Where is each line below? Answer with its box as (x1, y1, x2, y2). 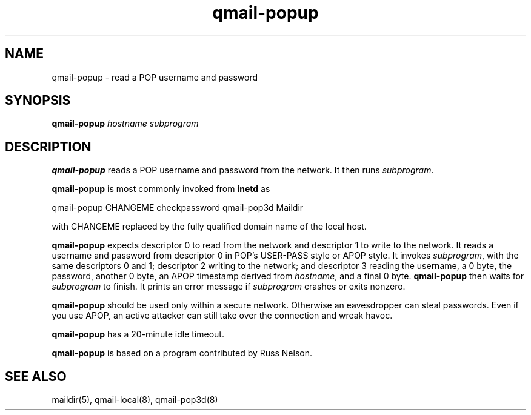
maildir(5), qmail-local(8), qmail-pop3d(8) (52, 394, 218, 405)
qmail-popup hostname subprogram (52, 118, 199, 129)
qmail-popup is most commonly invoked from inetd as (52, 184, 270, 194)
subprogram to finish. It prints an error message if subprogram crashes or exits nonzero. (52, 281, 406, 292)
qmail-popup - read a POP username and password (52, 71, 258, 82)
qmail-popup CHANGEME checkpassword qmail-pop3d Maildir (52, 202, 304, 213)
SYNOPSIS (5, 93, 71, 108)
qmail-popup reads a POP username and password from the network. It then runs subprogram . (52, 165, 434, 176)
